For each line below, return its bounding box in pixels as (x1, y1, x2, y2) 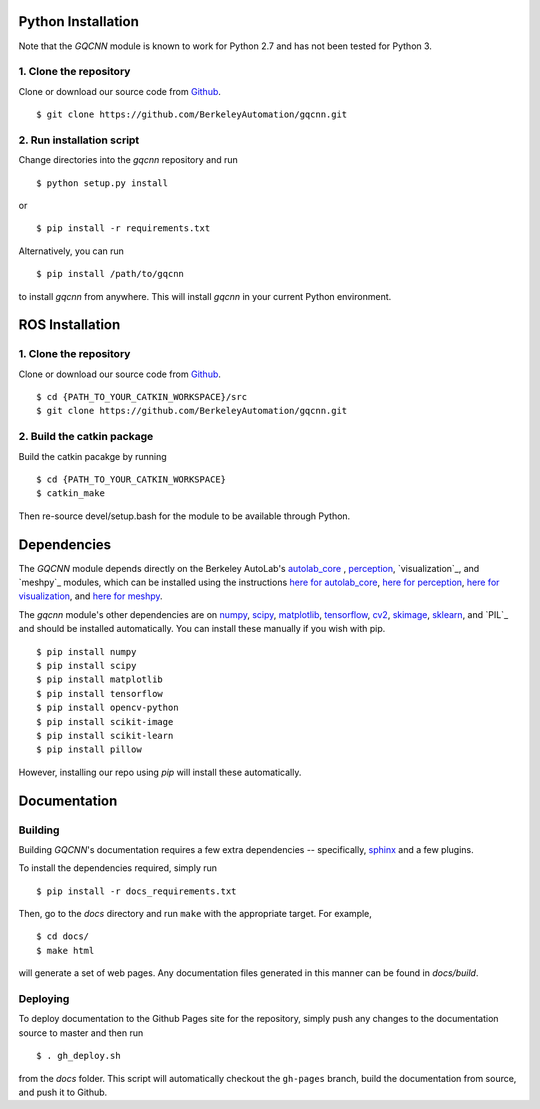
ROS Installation (18, 316, 121, 334)
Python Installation (18, 13, 139, 30)
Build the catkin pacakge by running (18, 450, 167, 462)
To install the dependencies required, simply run (18, 862, 218, 874)
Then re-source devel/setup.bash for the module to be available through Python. (18, 510, 351, 522)
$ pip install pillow (36, 744, 142, 755)
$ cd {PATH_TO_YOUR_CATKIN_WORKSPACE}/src (36, 391, 248, 403)
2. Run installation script (18, 133, 140, 147)
